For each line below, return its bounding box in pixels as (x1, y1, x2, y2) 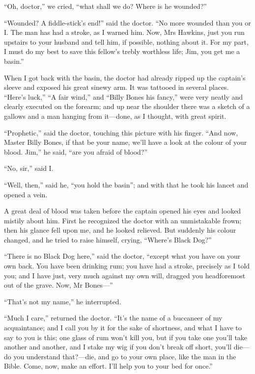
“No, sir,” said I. (4, 163, 54, 173)
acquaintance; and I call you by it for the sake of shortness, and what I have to (4, 322, 242, 333)
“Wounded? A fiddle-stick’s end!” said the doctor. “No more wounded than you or (4, 17, 251, 27)
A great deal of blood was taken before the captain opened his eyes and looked (4, 206, 241, 216)
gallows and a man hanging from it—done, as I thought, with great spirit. (4, 110, 227, 121)
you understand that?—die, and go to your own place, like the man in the (13, 351, 236, 361)
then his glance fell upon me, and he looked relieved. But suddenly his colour (4, 225, 236, 235)
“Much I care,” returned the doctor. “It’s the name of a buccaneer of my (4, 313, 223, 323)
